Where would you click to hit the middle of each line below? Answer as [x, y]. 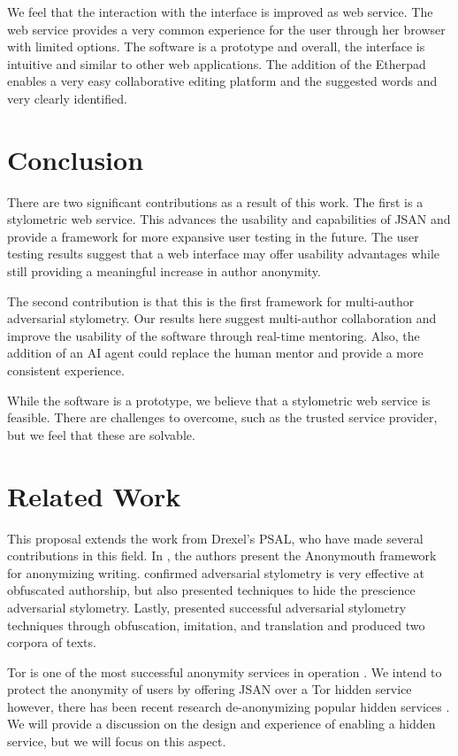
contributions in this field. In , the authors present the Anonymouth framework [222, 555]
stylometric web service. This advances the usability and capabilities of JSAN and [229, 219]
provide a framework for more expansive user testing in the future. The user [213, 236]
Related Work [94, 495]
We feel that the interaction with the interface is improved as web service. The [220, 12]
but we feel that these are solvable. [101, 434]
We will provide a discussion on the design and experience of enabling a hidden [221, 724]
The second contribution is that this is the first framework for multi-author [211, 301]
